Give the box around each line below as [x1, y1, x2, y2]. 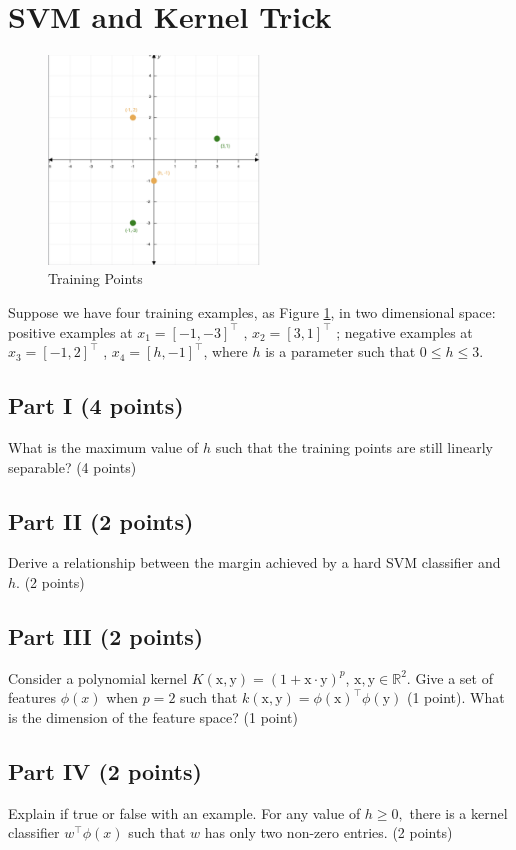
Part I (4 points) [8, 390, 184, 421]
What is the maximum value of [8, 437, 199, 458]
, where [203, 341, 248, 362]
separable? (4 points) [8, 456, 137, 477]
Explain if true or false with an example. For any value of [8, 802, 361, 823]
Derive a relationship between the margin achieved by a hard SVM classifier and [8, 552, 501, 573]
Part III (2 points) [8, 620, 204, 651]
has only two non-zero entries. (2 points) [204, 822, 453, 843]
